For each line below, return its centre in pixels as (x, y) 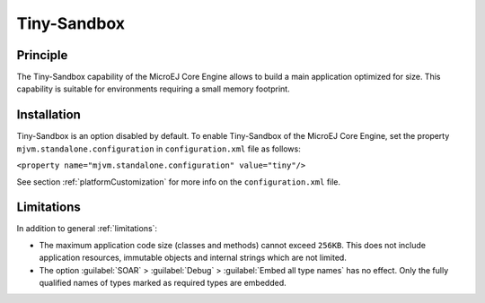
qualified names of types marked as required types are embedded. (163, 283)
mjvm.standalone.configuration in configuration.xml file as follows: (159, 149)
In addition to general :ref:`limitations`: (87, 229)
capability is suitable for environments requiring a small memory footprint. (154, 89)
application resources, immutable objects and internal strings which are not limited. (193, 258)
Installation (48, 115)
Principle (42, 55)
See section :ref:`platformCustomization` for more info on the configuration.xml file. (179, 182)
